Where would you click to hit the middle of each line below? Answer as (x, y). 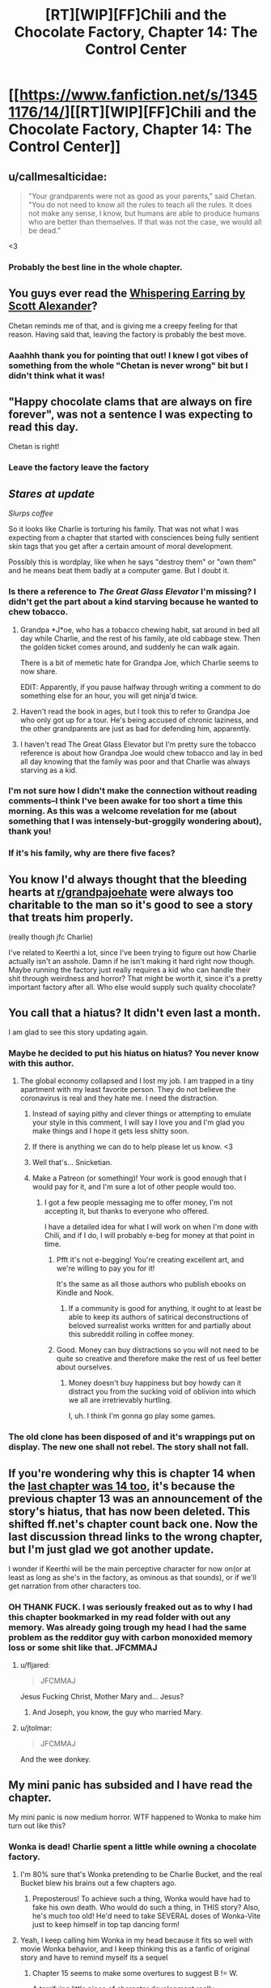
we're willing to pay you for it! (106, 1268)
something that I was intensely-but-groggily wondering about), (135, 821)
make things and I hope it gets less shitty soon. (110, 1131)
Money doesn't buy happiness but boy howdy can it (155, 1383)
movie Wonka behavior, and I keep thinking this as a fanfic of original (135, 1949)
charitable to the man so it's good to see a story (131, 904)
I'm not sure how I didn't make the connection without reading (133, 790)
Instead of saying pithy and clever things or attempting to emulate (142, 1114)
